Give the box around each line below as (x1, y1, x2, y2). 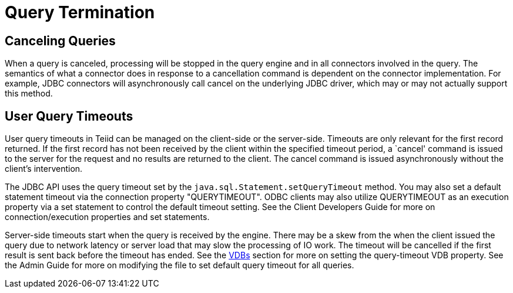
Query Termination (5, 2, 155, 22)
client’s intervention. (5, 164, 83, 174)
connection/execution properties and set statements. (5, 212, 210, 222)
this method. (5, 88, 53, 99)
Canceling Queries (5, 33, 116, 48)
